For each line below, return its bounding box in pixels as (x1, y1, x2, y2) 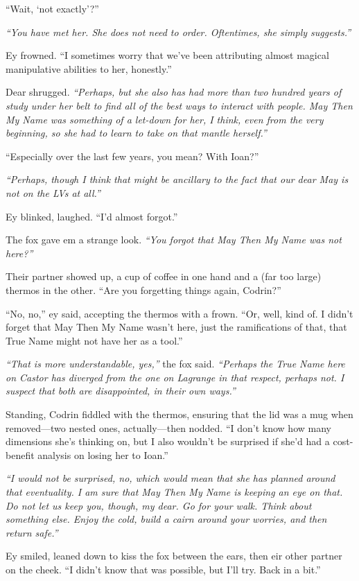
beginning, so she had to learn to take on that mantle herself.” (6, 125, 267, 140)
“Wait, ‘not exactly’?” (6, 1, 99, 15)
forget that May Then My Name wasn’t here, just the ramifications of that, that (6, 320, 347, 334)
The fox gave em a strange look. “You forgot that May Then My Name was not (6, 232, 342, 247)
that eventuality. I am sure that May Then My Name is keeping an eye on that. (6, 485, 343, 499)
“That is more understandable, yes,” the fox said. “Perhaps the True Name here (6, 356, 345, 371)
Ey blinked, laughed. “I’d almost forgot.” (6, 209, 178, 223)
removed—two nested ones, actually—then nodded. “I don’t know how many (6, 420, 331, 435)
